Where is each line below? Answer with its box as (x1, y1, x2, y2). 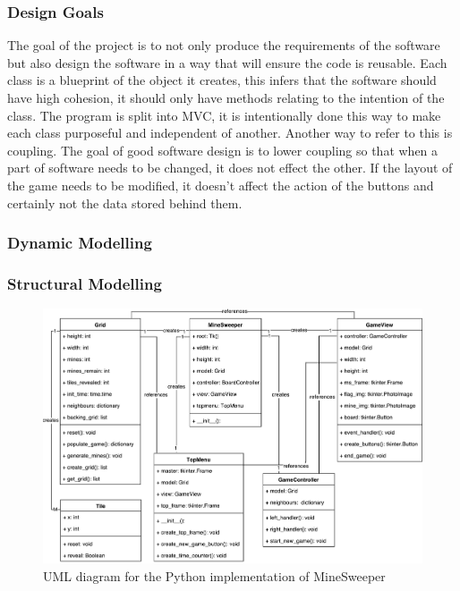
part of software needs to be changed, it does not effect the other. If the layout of (7, 158, 453, 177)
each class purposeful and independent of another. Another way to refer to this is (7, 123, 453, 142)
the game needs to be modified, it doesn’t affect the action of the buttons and (7, 175, 434, 194)
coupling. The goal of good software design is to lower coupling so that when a (7, 140, 439, 159)
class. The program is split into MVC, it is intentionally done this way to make (7, 106, 441, 124)
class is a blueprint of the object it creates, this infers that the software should (7, 71, 437, 89)
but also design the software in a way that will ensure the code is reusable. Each (7, 53, 447, 72)
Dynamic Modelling (7, 232, 152, 254)
